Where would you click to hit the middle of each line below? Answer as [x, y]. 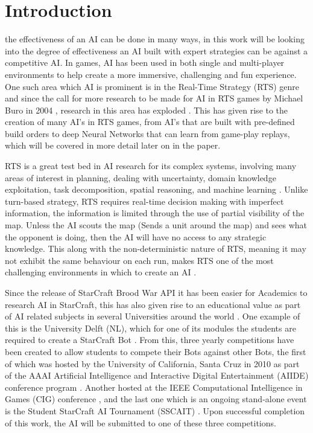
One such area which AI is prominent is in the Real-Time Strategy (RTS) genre [152, 86]
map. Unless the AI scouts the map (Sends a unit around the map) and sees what [156, 225]
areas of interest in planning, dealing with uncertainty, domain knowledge [141, 177]
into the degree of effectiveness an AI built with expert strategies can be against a [156, 50]
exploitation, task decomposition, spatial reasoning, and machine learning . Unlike [156, 189]
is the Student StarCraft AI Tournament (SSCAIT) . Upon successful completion [155, 410]
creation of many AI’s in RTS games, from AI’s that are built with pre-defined [150, 122]
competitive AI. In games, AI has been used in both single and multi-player [145, 63]
